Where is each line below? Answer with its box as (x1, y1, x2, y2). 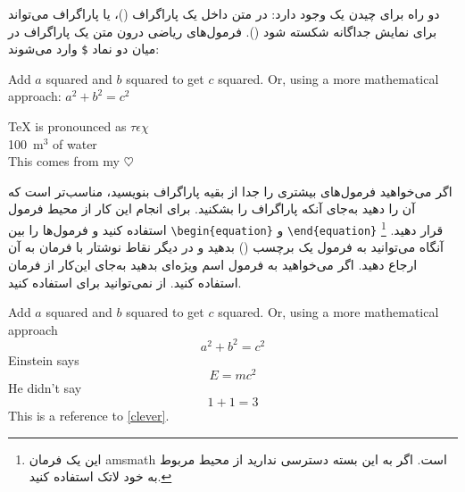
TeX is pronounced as (8, 117, 127, 136)
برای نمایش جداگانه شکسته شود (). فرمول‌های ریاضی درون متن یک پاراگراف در (8, 21, 437, 40)
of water (53, 134, 97, 153)
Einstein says (8, 350, 79, 369)
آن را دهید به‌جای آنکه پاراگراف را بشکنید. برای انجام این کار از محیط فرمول (8, 199, 416, 218)
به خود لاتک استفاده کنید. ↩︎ (29, 467, 172, 486)
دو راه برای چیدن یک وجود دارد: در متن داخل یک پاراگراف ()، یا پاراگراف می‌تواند (8, 4, 440, 22)
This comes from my (8, 152, 120, 171)
